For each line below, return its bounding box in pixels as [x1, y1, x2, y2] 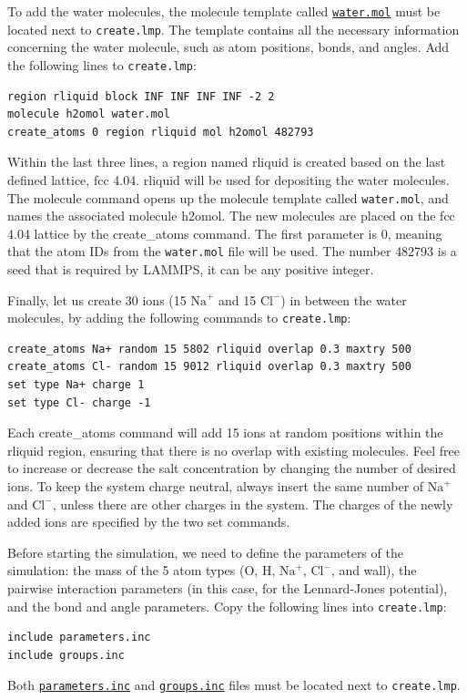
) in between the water [280, 290, 407, 309]
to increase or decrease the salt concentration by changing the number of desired [7, 458, 456, 478]
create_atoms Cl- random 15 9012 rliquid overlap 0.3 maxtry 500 [7, 360, 411, 374]
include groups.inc [7, 648, 125, 662]
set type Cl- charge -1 [7, 396, 151, 409]
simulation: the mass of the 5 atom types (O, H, [7, 561, 276, 580]
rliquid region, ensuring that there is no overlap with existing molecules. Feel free [7, 440, 460, 459]
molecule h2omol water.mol [7, 108, 170, 121]
